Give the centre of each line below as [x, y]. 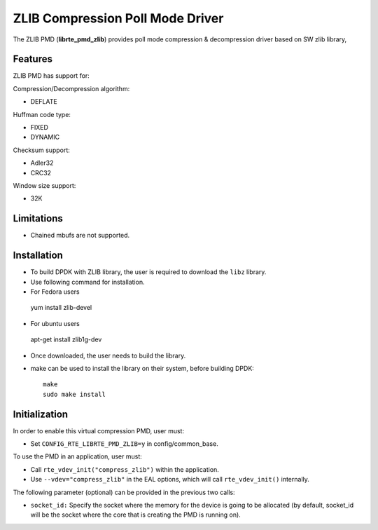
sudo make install [75, 394]
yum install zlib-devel [61, 308]
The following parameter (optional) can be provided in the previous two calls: [124, 492]
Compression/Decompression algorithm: [71, 88]
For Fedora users [55, 292]
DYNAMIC [45, 137]
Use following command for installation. [87, 282]
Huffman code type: [42, 114]
